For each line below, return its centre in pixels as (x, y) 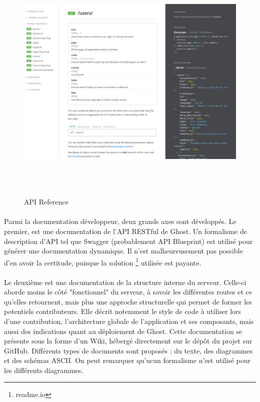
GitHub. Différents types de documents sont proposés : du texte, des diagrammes (128, 350)
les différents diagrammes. (44, 370)
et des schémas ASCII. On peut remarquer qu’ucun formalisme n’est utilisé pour (127, 360)
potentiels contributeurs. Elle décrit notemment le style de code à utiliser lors (123, 311)
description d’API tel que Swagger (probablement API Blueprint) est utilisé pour (128, 241)
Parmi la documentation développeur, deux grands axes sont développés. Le (120, 221)
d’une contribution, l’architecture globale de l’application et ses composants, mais (129, 321)
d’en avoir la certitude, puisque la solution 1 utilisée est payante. (103, 261)
